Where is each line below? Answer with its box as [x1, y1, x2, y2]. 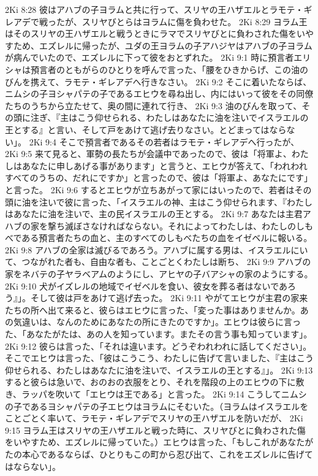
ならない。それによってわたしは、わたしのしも [124, 219, 313, 232]
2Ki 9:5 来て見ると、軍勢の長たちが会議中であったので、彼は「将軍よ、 [5, 147, 292, 160]
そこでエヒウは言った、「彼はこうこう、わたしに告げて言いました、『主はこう [5, 351, 314, 364]
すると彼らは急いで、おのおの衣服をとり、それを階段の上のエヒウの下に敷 [5, 375, 305, 388]
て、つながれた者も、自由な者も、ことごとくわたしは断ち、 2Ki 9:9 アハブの [5, 255, 311, 268]
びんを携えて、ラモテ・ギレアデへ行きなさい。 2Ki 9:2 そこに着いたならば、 [5, 75, 312, 88]
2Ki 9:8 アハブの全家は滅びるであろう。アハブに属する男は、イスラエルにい [5, 243, 308, 256]
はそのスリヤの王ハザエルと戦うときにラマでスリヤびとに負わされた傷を [5, 27, 297, 40]
